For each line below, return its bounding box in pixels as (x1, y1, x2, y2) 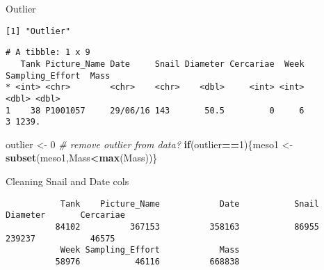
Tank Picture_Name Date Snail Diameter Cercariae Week (20, 58, 305, 69)
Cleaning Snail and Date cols (6, 174, 129, 189)
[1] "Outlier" (6, 26, 71, 36)
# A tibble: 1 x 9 (6, 47, 90, 58)
